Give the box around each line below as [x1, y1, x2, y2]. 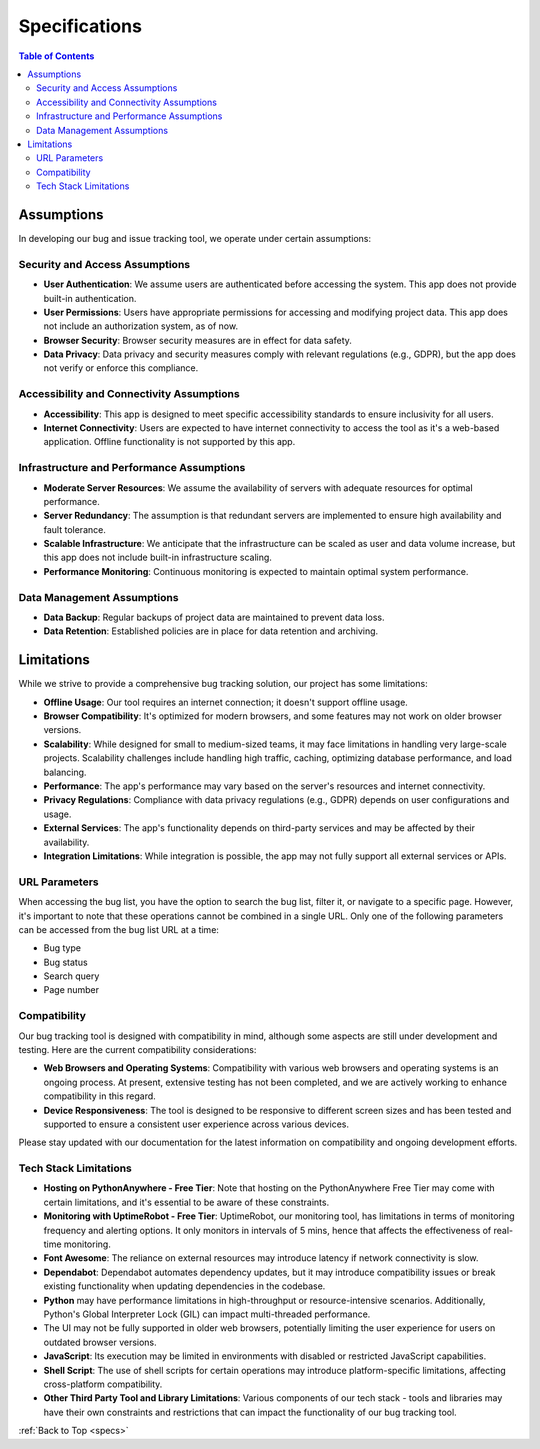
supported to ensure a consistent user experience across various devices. [43, 1118, 350, 1130]
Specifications [18, 15, 142, 37]
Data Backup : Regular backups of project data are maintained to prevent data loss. [43, 611, 385, 623]
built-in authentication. [43, 292, 137, 304]
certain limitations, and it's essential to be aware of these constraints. [43, 1196, 330, 1208]
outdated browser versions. [43, 1336, 157, 1348]
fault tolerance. [43, 523, 107, 535]
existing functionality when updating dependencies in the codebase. [43, 1280, 326, 1292]
